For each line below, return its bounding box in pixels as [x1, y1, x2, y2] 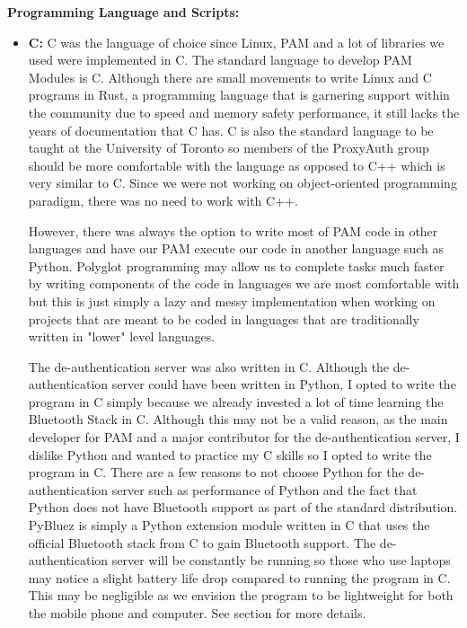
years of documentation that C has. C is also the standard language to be [28, 120, 434, 139]
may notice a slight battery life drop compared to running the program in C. [28, 568, 451, 587]
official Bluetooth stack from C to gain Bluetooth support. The [28, 533, 376, 552]
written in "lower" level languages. [28, 327, 216, 346]
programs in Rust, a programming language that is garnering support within [28, 85, 450, 104]
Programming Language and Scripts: [7, 3, 240, 21]
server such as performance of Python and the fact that [111, 480, 418, 499]
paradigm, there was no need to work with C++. [28, 190, 298, 209]
